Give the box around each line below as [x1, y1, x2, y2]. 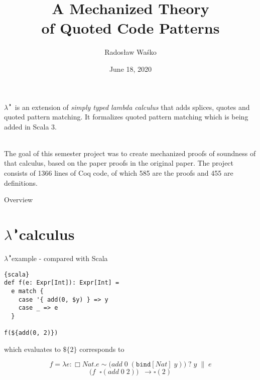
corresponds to [79, 343, 124, 354]
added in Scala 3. [4, 121, 57, 132]
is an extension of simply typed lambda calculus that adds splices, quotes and [15, 101, 250, 112]
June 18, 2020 [109, 63, 152, 74]
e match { [11, 287, 44, 295]
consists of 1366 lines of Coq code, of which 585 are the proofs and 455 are [4, 168, 233, 178]
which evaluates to [4, 343, 61, 354]
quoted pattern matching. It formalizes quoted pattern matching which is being [4, 111, 248, 122]
